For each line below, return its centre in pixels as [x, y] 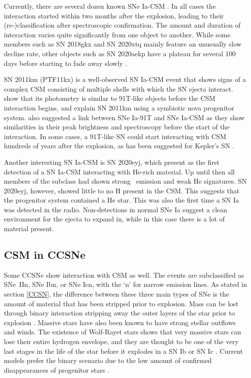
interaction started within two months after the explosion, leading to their [114, 15]
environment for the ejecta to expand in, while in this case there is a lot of [114, 219]
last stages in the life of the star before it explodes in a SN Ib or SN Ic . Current [124, 351]
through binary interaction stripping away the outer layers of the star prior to [119, 313]
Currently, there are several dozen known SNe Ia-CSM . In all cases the [110, 6]
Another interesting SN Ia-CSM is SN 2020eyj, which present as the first [112, 162]
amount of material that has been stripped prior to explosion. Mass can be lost [121, 303]
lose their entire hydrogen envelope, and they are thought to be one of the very [121, 341]
